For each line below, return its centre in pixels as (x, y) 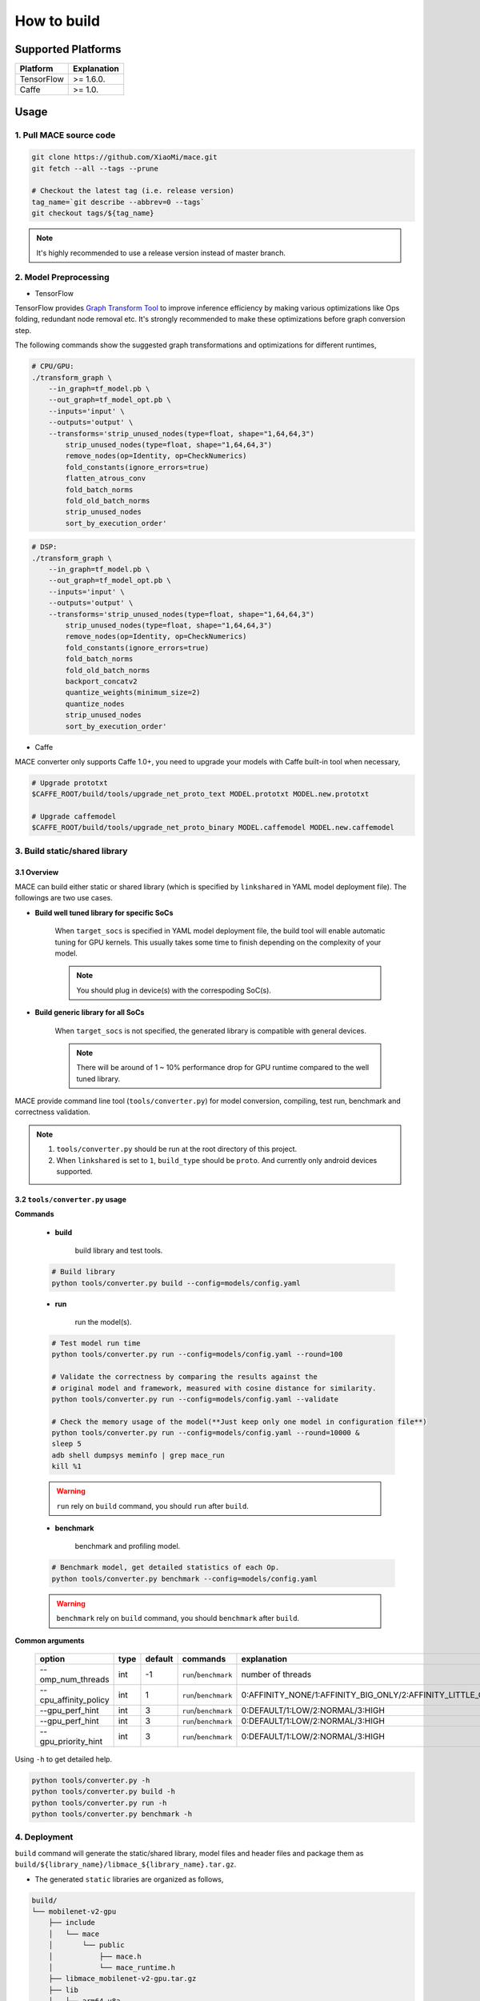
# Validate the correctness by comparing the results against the (184, 1377)
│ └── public (87, 1945)
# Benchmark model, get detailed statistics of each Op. (166, 1568)
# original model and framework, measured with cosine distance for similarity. (214, 1388)
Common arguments (50, 1640)
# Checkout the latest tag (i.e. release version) (133, 191)
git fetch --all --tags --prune (95, 168)
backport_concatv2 (101, 681)
